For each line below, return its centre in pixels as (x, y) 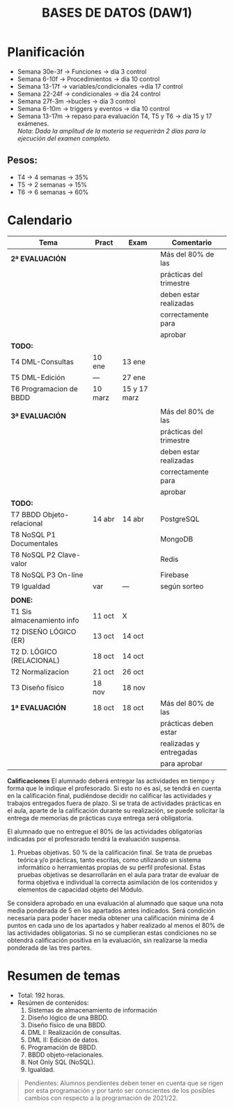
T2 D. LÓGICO (34, 651)
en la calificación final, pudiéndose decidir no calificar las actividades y (110, 795)
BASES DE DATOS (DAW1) (117, 13)
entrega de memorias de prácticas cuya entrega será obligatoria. (100, 818)
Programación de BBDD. (62, 1047)
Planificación (46, 52)
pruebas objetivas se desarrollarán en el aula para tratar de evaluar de (118, 874)
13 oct (104, 636)
